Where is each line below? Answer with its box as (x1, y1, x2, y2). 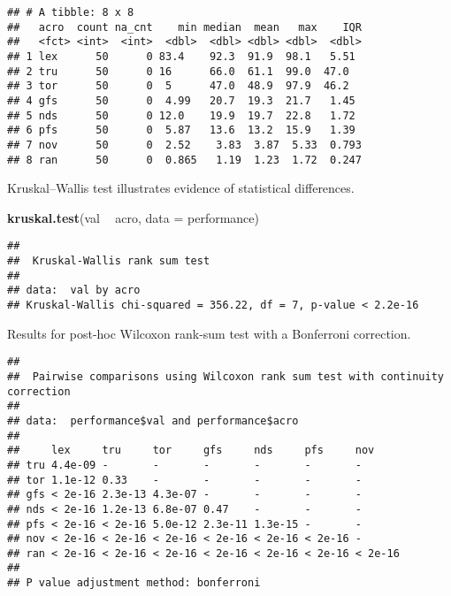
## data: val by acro (7, 284, 141, 297)
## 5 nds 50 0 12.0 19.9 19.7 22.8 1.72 (7, 109, 355, 122)
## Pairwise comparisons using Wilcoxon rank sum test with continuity (7, 370, 444, 383)
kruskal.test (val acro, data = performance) (7, 208, 259, 226)
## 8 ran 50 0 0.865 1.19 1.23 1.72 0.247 (7, 153, 362, 166)
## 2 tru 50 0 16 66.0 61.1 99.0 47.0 (7, 65, 349, 78)
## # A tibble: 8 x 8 (7, 6, 134, 19)
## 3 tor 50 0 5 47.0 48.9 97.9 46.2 (7, 80, 349, 93)
